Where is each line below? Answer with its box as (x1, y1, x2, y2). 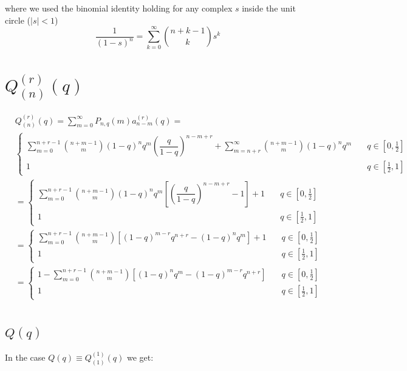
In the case (5, 350, 46, 363)
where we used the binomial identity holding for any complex (5, 2, 233, 14)
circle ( (5, 13, 31, 26)
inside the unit (242, 2, 296, 14)
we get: (126, 350, 154, 363)
